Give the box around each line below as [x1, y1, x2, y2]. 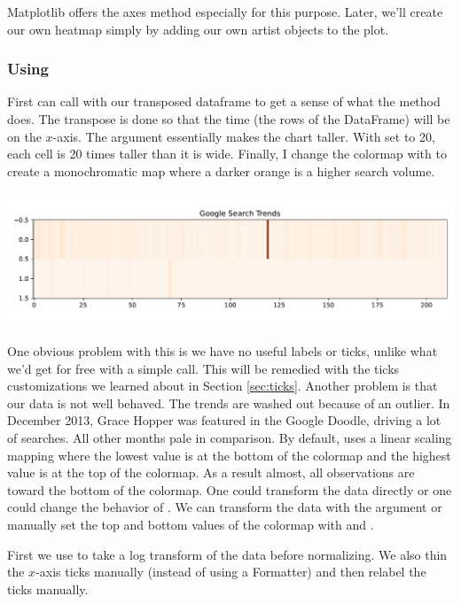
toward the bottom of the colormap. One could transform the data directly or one [7, 480, 452, 499]
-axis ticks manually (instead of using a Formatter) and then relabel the [35, 562, 426, 581]
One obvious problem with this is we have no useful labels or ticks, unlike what [7, 342, 438, 360]
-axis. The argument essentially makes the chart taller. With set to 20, [52, 127, 435, 145]
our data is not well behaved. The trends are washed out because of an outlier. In [7, 393, 450, 412]
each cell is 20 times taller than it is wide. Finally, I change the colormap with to [7, 144, 447, 163]
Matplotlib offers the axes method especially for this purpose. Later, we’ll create [7, 3, 443, 20]
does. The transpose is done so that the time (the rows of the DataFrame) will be [7, 110, 450, 128]
